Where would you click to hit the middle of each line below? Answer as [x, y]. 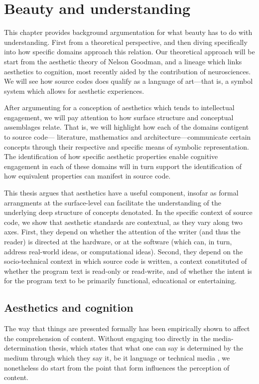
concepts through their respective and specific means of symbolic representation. [127, 146]
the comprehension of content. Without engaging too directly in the [107, 338]
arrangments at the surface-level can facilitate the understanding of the [113, 202]
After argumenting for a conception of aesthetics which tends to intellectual [119, 107]
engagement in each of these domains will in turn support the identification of [123, 166]
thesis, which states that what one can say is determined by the [146, 348]
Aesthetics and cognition [69, 307]
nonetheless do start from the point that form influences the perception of [117, 367]
